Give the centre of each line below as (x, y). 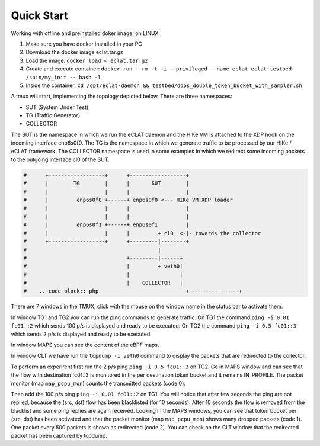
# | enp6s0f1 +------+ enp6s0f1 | (106, 225)
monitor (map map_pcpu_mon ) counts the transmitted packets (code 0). (98, 383)
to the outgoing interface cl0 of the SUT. (60, 159)
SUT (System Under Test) (57, 107)
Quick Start (39, 15)
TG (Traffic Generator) (53, 115)
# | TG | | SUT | (106, 183)
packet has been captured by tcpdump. (59, 435)
